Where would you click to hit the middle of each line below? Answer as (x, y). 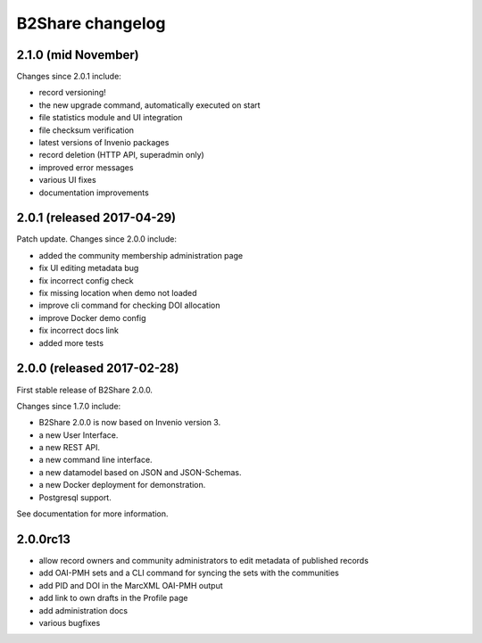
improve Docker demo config (92, 317)
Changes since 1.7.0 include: (69, 406)
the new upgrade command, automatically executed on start (150, 105)
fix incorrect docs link (79, 331)
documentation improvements (94, 193)
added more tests (71, 342)
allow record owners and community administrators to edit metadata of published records (204, 560)
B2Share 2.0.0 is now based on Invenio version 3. (130, 423)
